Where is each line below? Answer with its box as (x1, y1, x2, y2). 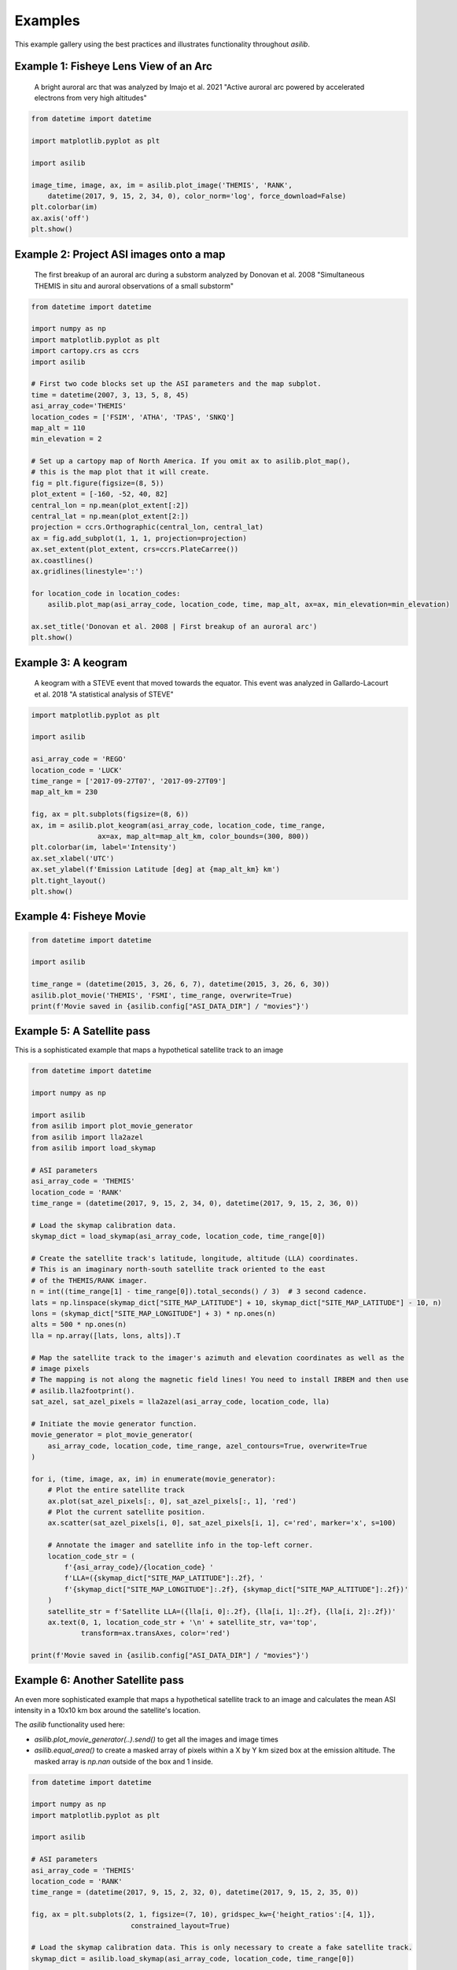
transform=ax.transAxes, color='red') (80, 1629, 231, 1638)
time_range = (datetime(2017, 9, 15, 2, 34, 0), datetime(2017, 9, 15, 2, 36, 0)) (31, 1199, 359, 1208)
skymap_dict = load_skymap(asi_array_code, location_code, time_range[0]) (31, 1232, 326, 1241)
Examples (14, 12, 80, 29)
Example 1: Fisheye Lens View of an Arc (14, 60, 212, 73)
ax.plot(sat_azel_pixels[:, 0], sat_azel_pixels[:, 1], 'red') (47, 1496, 297, 1505)
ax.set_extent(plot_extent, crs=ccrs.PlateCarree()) (31, 545, 239, 554)
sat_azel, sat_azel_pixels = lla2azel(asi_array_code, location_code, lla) (31, 1397, 330, 1407)
